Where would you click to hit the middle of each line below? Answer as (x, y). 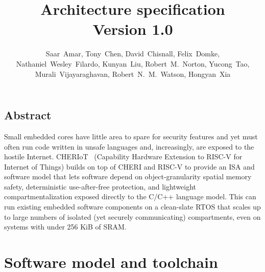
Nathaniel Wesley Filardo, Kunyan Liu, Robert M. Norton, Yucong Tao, (133, 63)
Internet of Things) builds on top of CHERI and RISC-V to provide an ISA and (129, 166)
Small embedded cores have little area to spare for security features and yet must (131, 136)
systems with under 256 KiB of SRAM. (65, 227)
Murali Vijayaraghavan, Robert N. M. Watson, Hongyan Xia (133, 74)
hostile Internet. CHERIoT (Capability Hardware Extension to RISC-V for (123, 156)
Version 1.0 (133, 29)
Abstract (28, 115)
